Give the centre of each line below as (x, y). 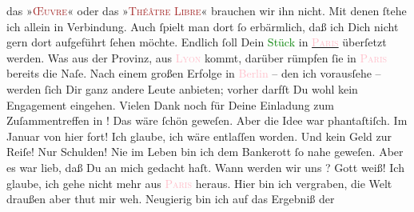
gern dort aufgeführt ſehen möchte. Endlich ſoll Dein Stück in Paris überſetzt (197, 42)
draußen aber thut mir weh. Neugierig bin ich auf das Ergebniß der (171, 199)
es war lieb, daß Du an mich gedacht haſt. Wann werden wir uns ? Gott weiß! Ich (205, 167)
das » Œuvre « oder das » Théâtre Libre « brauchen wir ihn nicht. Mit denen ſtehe (207, 10)
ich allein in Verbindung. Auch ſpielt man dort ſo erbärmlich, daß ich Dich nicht (203, 26)
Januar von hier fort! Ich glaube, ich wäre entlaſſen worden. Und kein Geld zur (199, 136)
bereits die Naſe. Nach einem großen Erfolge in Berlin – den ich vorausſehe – (194, 73)
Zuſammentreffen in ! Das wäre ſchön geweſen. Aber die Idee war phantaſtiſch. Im (207, 120)
